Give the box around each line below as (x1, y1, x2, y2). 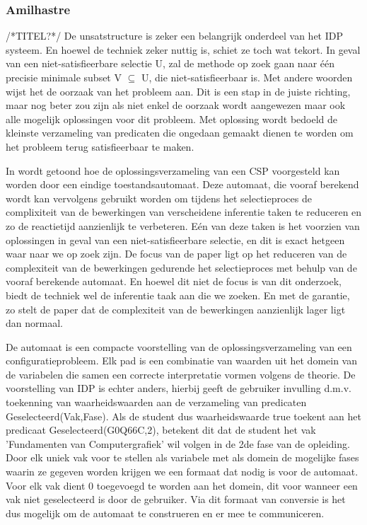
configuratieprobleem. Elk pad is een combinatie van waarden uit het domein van (6, 353, 358, 368)
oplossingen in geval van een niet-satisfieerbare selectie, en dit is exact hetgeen (6, 232, 345, 247)
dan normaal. (6, 316, 63, 330)
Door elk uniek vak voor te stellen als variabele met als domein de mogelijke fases (6, 450, 359, 465)
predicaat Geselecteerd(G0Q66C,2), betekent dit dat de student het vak (6, 422, 316, 437)
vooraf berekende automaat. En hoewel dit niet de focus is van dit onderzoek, (6, 274, 342, 289)
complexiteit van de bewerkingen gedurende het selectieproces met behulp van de (6, 260, 357, 275)
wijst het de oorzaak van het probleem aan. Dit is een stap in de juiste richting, (6, 83, 351, 98)
